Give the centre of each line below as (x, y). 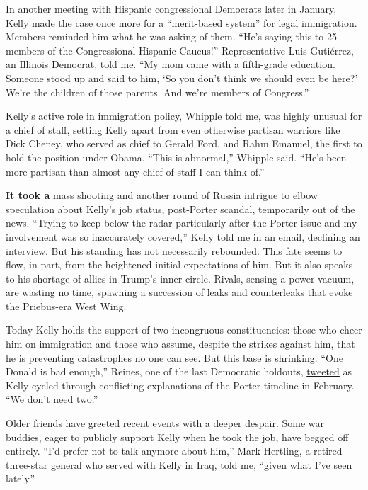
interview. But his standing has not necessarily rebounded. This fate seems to (174, 250)
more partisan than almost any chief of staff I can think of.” (135, 171)
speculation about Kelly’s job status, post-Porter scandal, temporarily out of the (180, 209)
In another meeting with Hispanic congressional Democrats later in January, (171, 8)
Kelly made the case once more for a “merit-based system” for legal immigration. (182, 22)
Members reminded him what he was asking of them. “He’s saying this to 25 (171, 36)
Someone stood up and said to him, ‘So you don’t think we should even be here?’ (182, 78)
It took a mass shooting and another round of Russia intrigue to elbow (162, 195)
